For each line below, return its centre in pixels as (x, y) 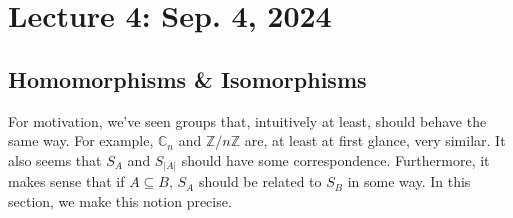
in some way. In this (409, 181)
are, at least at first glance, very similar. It (375, 140)
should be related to (260, 181)
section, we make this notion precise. (120, 200)
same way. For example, (81, 140)
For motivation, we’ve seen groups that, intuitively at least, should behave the (247, 120)
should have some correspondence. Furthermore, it (335, 159)
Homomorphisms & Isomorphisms (187, 78)
